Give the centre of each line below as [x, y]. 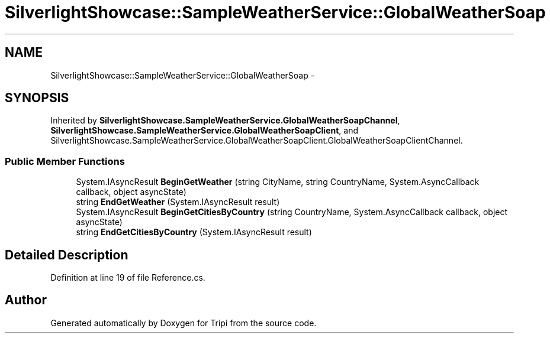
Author [26, 300]
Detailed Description [67, 255]
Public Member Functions [65, 161]
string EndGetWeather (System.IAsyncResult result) [178, 202]
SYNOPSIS [37, 98]
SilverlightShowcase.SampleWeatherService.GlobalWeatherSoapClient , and [205, 131]
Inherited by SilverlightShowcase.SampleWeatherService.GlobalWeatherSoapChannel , [225, 121]
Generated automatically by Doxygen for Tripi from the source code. [184, 323]
